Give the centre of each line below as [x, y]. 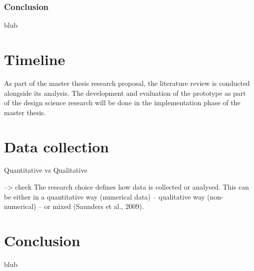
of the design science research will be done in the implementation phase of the [122, 102]
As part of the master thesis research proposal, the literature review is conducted [127, 83]
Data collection [57, 146]
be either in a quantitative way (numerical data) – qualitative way [104, 196]
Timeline [35, 59]
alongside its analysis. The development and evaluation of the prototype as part [125, 93]
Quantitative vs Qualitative [46, 170]
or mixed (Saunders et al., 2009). [94, 206]
